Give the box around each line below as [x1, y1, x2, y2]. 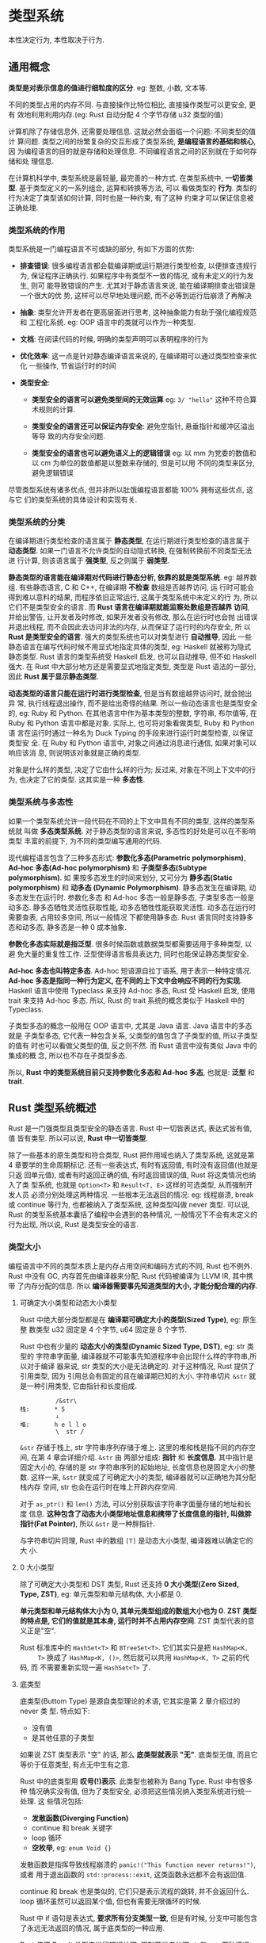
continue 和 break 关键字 [31, 1823, 113, 1832]
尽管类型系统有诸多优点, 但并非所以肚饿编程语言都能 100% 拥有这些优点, [8, 485, 245, 495]
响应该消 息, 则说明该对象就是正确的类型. [8, 748, 141, 758]
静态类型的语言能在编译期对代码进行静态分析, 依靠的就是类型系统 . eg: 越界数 [8, 572, 257, 583]
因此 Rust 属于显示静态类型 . [8, 671, 99, 682]
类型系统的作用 [8, 224, 66, 235]
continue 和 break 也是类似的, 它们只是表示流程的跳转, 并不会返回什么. [19, 1886, 249, 1895]
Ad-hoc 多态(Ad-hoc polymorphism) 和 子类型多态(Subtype [8, 862, 207, 872]
